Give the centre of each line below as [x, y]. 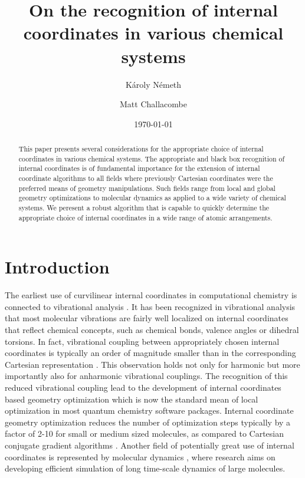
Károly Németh [153, 84]
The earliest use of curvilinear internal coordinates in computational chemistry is [151, 295]
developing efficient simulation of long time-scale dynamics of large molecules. [145, 468]
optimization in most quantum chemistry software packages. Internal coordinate [149, 411]
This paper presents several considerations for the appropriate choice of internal [141, 149]
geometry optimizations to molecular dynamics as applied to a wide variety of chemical [152, 198]
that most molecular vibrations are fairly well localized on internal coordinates [147, 318]
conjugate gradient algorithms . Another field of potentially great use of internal [150, 445]
